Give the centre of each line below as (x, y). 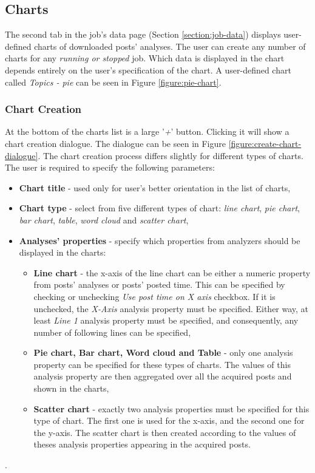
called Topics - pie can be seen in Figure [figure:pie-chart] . (113, 82)
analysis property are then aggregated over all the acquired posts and (163, 376)
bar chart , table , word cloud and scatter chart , (104, 219)
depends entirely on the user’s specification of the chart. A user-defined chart (148, 70)
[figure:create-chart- (265, 143)
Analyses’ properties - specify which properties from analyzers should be (160, 240)
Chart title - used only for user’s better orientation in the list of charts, (155, 187)
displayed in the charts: (63, 252)
